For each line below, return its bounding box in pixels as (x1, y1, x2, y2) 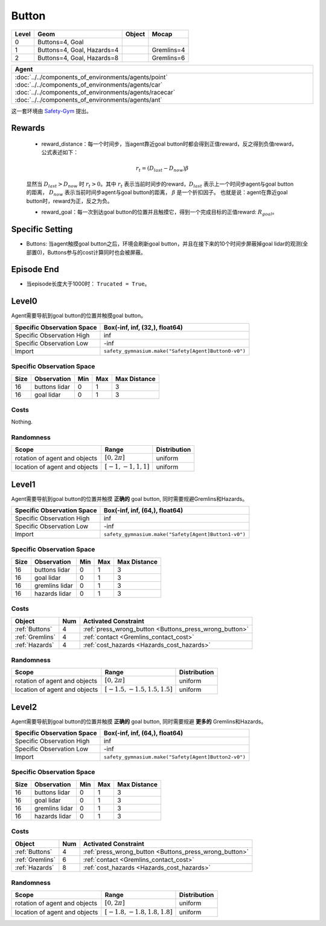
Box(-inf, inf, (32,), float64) (103, 323, 184, 331)
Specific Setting (11, 224, 73, 235)
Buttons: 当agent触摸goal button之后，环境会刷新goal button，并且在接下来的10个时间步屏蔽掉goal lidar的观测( (26, 240, 303, 247)
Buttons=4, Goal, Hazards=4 (37, 45, 119, 54)
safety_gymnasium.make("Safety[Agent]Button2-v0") (103, 754, 246, 760)
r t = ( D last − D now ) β (136, 165, 189, 173)
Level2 (11, 702, 37, 712)
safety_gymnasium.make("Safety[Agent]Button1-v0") (103, 531, 246, 538)
